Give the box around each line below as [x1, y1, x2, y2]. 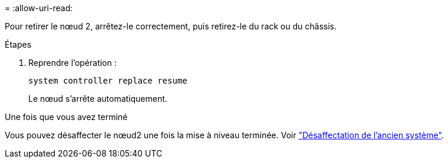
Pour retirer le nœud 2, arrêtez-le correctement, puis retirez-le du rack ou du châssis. [5, 21, 337, 31]
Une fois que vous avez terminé [5, 112, 128, 122]
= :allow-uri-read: [5, 3, 73, 13]
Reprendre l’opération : [28, 58, 117, 68]
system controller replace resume [28, 76, 187, 85]
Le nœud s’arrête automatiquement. [28, 94, 167, 104]
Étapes [5, 39, 32, 49]
